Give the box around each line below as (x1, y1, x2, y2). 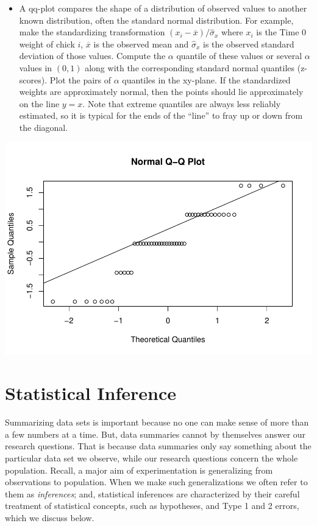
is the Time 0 (256, 26, 307, 38)
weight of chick (19, 37, 75, 50)
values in (19, 61, 52, 74)
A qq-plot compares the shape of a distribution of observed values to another (19, 2, 307, 14)
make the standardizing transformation (19, 26, 165, 38)
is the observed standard (202, 37, 294, 50)
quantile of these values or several (176, 49, 302, 62)
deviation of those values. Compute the (19, 49, 166, 62)
